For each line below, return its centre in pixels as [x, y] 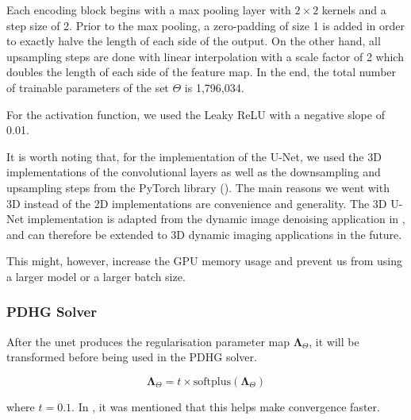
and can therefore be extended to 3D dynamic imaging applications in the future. [204, 234]
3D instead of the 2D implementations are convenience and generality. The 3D [197, 203]
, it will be [334, 341]
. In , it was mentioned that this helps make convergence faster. [226, 406]
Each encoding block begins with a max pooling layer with [149, 10]
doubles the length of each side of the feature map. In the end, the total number [202, 72]
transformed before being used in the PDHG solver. [132, 357]
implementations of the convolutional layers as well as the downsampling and [194, 172]
